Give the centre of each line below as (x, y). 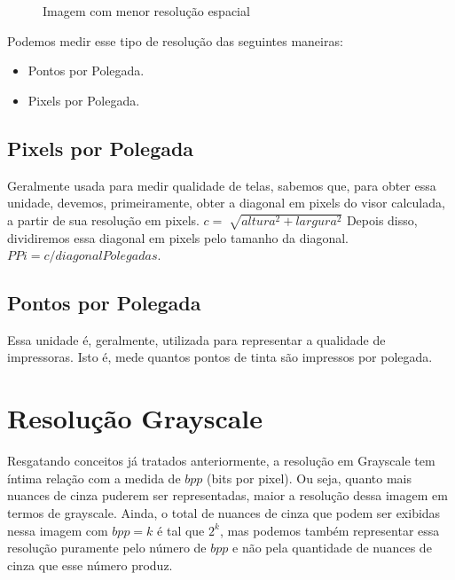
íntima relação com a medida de (94, 478)
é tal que (181, 530)
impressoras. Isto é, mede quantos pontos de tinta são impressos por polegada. (220, 357)
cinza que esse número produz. (90, 564)
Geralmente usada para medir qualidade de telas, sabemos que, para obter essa (222, 185)
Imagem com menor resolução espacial (146, 11)
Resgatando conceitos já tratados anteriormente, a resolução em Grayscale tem (221, 461)
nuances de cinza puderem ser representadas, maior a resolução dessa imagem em (227, 495)
